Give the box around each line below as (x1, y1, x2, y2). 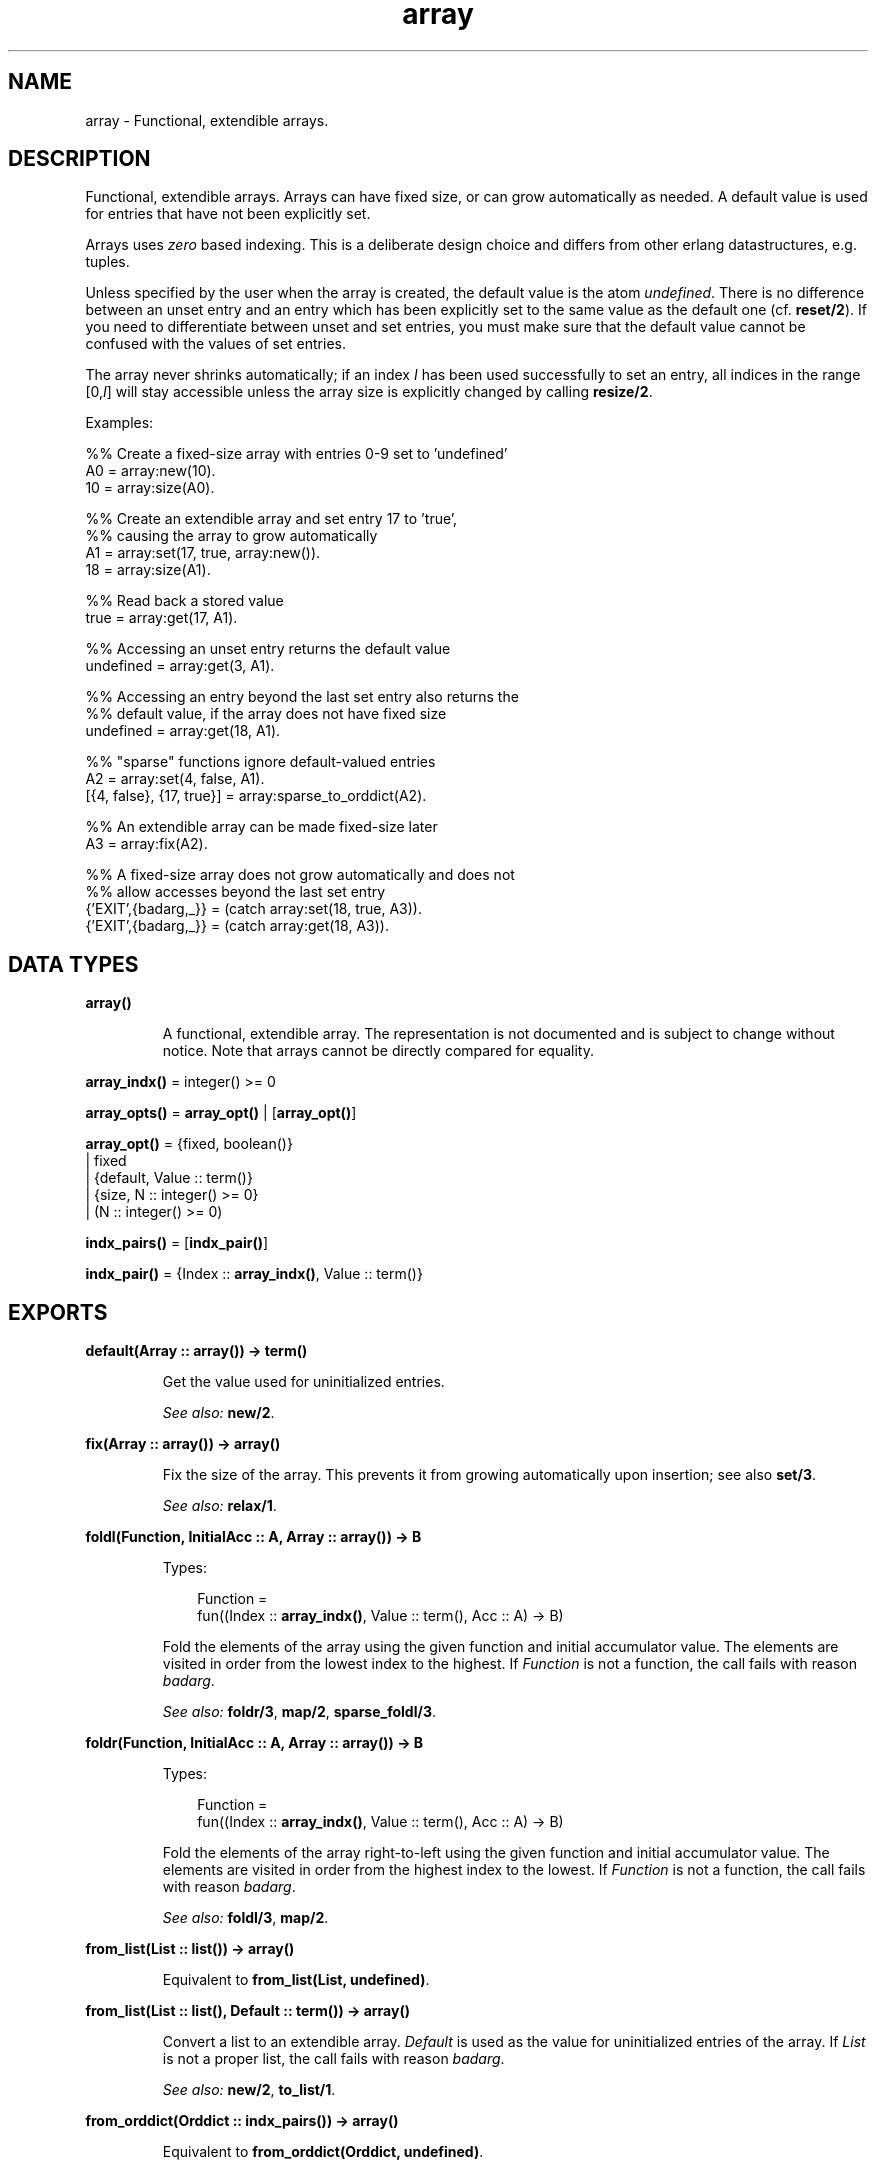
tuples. (85, 253, 130, 271)
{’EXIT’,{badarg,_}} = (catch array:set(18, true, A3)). (85, 900, 422, 918)
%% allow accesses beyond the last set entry (85, 883, 386, 901)
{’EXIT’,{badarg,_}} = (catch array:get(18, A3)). (85, 917, 389, 935)
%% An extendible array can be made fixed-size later (85, 818, 438, 836)
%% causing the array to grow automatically (85, 527, 378, 545)
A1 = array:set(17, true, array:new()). (85, 544, 321, 562)
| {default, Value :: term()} (85, 1169, 253, 1187)
